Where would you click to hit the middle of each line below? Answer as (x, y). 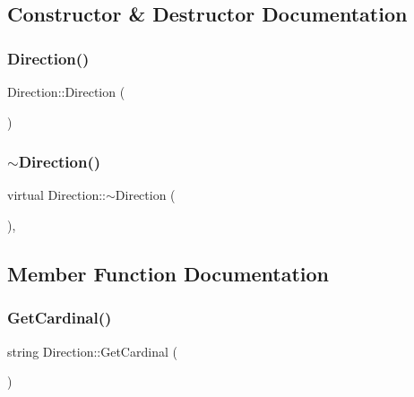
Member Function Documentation (168, 273)
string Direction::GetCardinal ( (92, 351)
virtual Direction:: (56, 195)
